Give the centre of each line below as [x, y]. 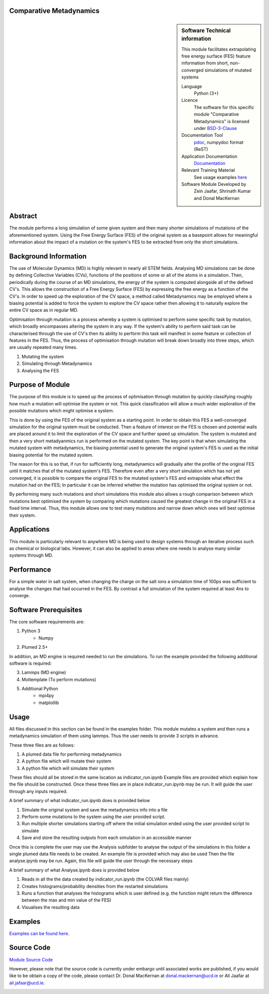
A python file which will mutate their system [67, 761]
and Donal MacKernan [217, 198]
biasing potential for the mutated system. [51, 455]
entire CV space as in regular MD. [44, 310]
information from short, [205, 63]
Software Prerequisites [46, 610]
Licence [190, 100]
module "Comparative [216, 114]
